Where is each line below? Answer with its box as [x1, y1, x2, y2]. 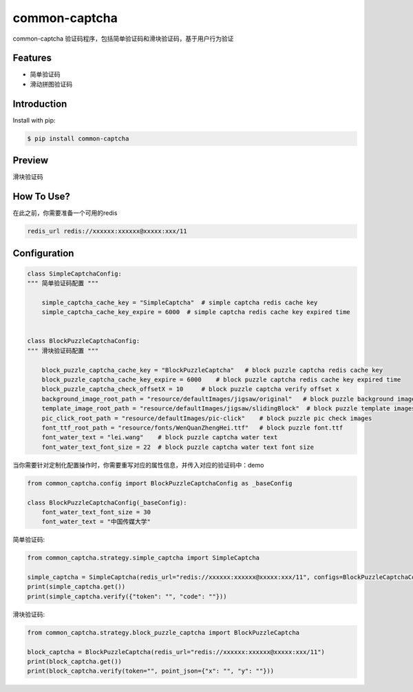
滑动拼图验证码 [30, 80, 72, 88]
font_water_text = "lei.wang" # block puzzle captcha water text [41, 434, 278, 441]
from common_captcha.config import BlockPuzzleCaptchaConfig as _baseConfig [27, 479, 293, 487]
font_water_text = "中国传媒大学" [41, 518, 151, 526]
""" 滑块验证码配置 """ [27, 346, 99, 355]
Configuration [12, 247, 74, 259]
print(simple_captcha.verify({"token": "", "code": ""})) [27, 592, 227, 600]
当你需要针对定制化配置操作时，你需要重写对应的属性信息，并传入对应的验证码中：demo [12, 461, 264, 469]
